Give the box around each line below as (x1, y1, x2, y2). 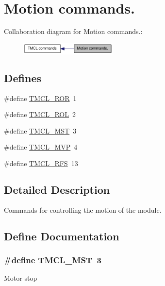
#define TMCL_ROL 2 (4, 109, 76, 119)
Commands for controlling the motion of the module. (4, 204, 162, 215)
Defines (4, 70, 42, 85)
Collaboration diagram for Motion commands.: (4, 26, 143, 36)
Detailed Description (4, 182, 110, 197)
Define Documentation (4, 228, 119, 243)
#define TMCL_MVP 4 (4, 142, 78, 152)
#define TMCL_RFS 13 (4, 158, 78, 168)
